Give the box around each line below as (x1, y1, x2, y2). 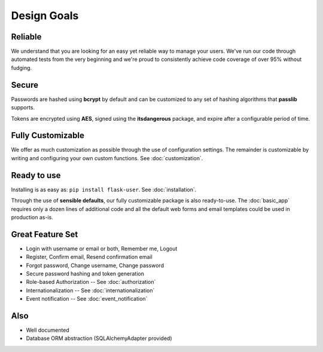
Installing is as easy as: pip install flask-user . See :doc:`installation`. (11, 186, 197, 193)
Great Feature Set (11, 229, 78, 239)
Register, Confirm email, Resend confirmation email (26, 253, 153, 261)
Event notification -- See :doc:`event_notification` (26, 295, 148, 302)
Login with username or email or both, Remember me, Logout (26, 245, 178, 252)
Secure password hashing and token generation (26, 270, 145, 277)
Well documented (26, 326, 70, 334)
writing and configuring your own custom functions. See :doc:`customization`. (11, 154, 203, 161)
